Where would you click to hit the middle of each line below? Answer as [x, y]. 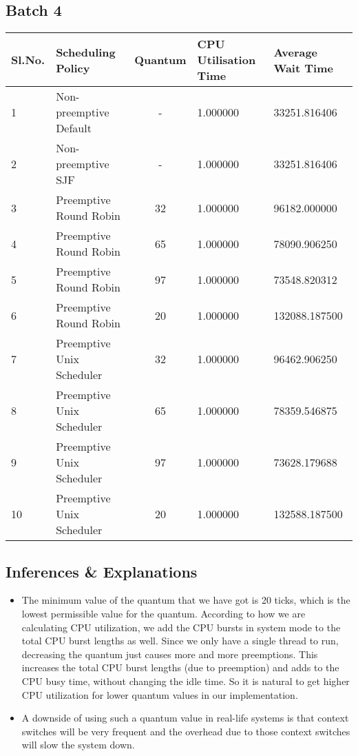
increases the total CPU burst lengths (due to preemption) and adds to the [180, 667]
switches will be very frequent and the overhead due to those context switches [186, 731]
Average [296, 52]
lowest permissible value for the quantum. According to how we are [164, 613]
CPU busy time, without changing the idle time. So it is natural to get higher [186, 681]
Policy [73, 68]
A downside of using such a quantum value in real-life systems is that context [185, 718]
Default [74, 128]
